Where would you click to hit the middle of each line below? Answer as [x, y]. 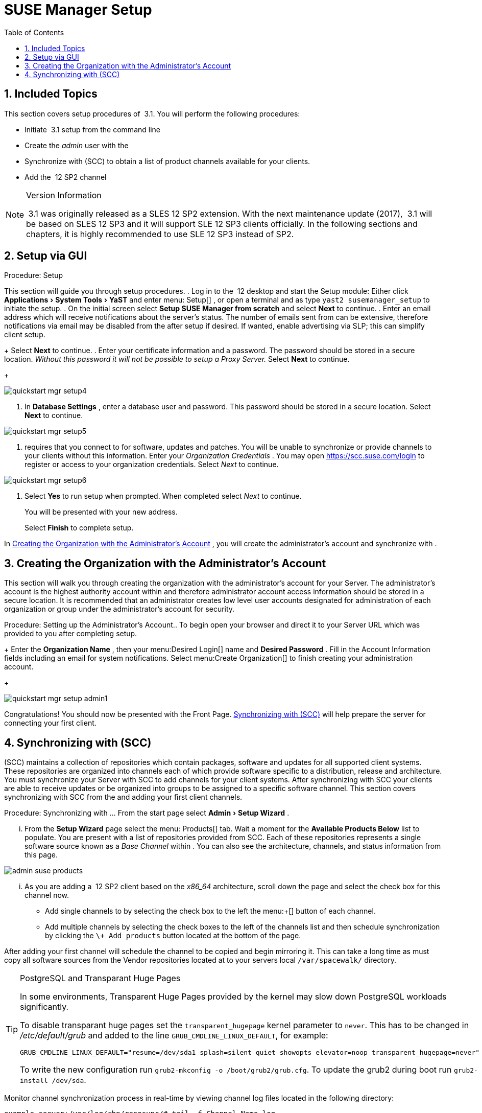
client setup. [25, 335]
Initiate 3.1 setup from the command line [92, 129]
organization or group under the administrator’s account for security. [119, 609]
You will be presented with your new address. [101, 512]
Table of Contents [34, 32]
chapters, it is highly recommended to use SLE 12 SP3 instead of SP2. [160, 234]
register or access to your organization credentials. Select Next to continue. [152, 465]
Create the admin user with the [77, 145]
